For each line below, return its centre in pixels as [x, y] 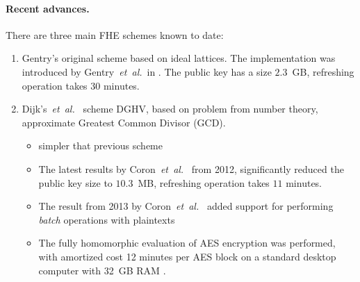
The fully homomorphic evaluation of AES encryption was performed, [187, 243]
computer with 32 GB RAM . [102, 270]
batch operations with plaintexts [107, 219]
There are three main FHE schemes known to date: [115, 34]
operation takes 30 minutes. [81, 85]
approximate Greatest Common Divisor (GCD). [124, 122]
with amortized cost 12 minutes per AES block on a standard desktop [187, 256]
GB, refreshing [323, 71]
